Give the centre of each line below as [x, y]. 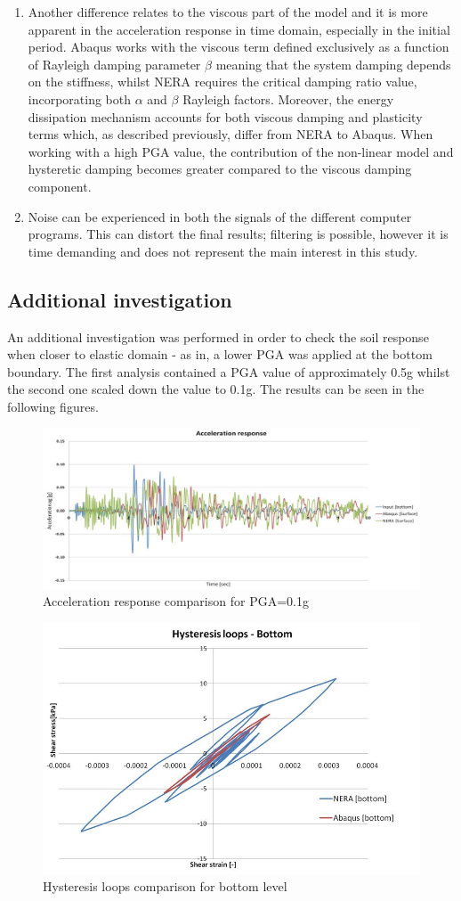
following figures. [53, 406]
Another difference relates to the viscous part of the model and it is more [228, 12]
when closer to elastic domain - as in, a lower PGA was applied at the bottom [220, 354]
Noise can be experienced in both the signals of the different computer [220, 216]
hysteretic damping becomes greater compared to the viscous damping [220, 169]
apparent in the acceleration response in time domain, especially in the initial [239, 29]
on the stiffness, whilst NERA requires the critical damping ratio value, [222, 82]
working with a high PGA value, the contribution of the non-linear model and [241, 151]
